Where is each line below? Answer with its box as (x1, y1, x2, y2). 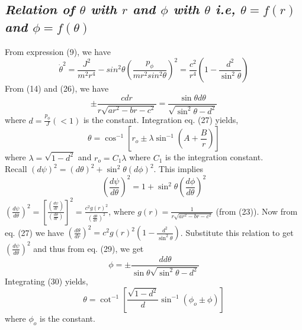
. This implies (153, 163, 203, 175)
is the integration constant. (165, 151, 264, 163)
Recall (5, 163, 27, 175)
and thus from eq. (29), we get (33, 242, 144, 254)
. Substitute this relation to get (180, 226, 294, 238)
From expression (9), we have (5, 45, 111, 57)
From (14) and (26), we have (5, 82, 109, 95)
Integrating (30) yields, (5, 275, 88, 287)
